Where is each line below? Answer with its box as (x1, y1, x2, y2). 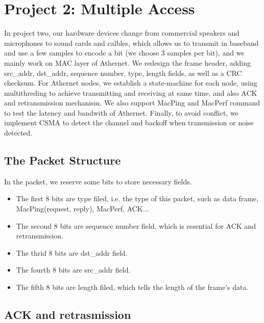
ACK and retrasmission (4, 307, 131, 322)
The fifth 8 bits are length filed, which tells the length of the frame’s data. (16, 282, 249, 292)
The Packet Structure (4, 152, 121, 168)
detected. (4, 127, 33, 138)
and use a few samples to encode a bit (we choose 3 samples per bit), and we (4, 47, 245, 58)
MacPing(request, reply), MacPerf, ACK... (16, 203, 149, 214)
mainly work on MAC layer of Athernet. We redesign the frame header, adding (4, 57, 251, 68)
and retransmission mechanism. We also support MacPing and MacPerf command (4, 97, 260, 108)
